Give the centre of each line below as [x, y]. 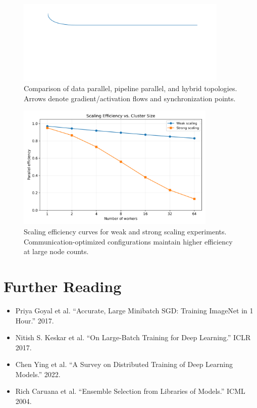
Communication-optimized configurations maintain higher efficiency [128, 241]
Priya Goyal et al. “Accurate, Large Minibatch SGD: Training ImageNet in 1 [134, 310]
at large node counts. [56, 251]
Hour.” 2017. [35, 320]
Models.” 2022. [38, 374]
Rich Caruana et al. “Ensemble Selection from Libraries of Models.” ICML [130, 391]
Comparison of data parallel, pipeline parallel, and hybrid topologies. [131, 88]
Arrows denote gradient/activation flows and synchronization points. [130, 98]
